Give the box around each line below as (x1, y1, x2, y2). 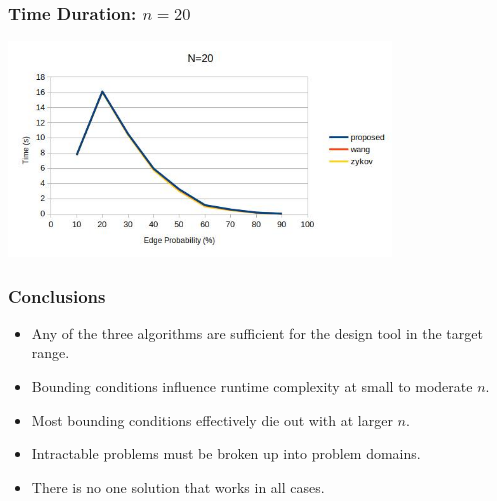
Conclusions (8, 283, 106, 308)
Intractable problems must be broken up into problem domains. (31, 443, 421, 464)
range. (31, 342, 70, 363)
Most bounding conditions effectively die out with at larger (31, 409, 393, 430)
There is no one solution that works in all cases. (31, 476, 325, 497)
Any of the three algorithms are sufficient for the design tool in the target (31, 322, 483, 343)
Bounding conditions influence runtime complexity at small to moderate (31, 376, 473, 397)
